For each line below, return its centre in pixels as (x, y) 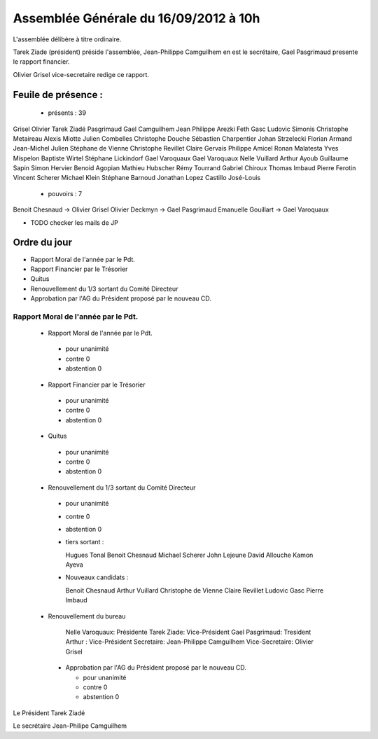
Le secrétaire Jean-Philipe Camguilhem (70, 726)
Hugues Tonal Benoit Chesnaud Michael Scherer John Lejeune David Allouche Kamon (189, 555)
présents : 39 (67, 113)
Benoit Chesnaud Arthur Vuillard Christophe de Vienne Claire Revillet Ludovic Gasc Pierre (195, 590)
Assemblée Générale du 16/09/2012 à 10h (136, 18)
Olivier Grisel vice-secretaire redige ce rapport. (81, 74)
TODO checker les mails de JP (74, 222)
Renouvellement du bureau (87, 616)
